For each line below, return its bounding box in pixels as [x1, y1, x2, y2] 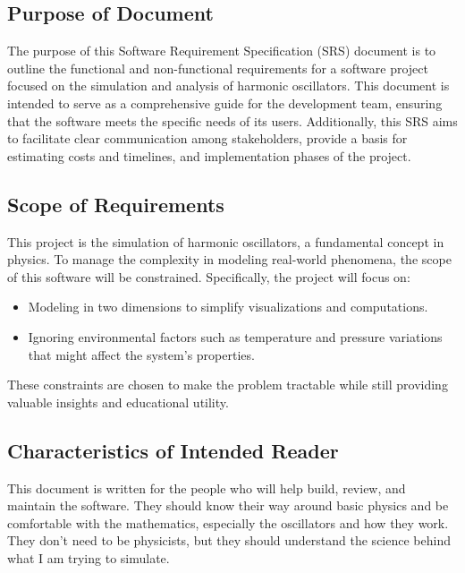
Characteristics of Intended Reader [7, 436, 339, 464]
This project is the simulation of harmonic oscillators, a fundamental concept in [7, 232, 444, 251]
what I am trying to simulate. [7, 548, 170, 567]
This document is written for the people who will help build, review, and [7, 478, 406, 497]
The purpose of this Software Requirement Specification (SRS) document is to [7, 41, 436, 60]
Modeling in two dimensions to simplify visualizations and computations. [28, 297, 428, 316]
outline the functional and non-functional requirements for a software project [7, 58, 428, 77]
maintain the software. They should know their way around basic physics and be [7, 496, 449, 515]
